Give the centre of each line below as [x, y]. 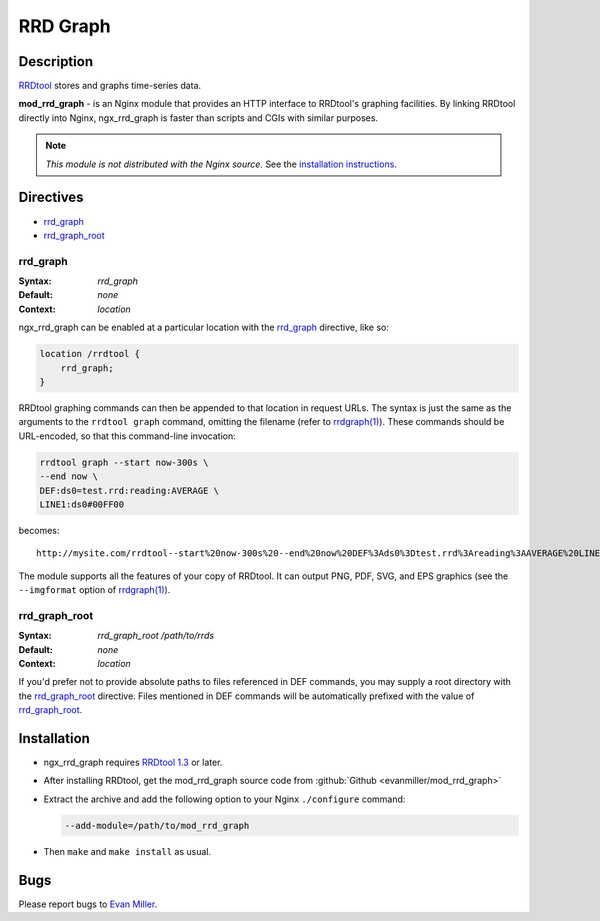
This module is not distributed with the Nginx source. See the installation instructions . [221, 164]
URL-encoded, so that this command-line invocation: [127, 436]
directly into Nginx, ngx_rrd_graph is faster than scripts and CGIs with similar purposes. [198, 117]
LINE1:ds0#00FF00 [82, 504]
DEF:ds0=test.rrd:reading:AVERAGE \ [129, 490]
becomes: [39, 530]
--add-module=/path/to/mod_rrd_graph [157, 825]
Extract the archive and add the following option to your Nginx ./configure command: [224, 799]
